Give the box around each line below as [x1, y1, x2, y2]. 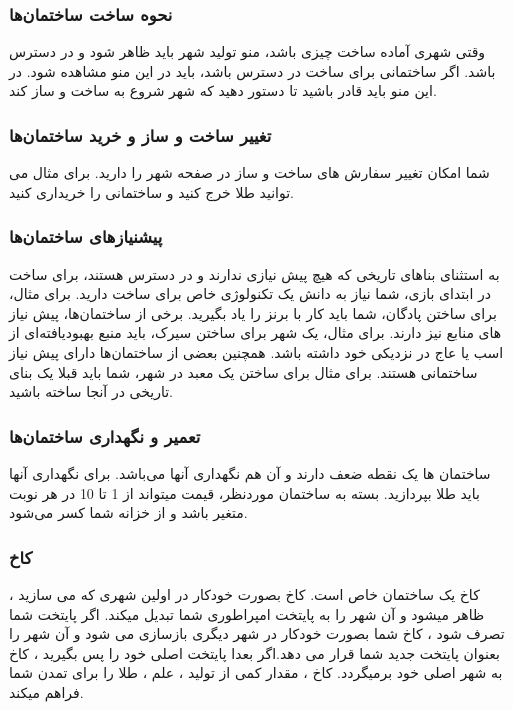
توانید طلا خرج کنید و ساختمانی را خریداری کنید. [9, 181, 294, 202]
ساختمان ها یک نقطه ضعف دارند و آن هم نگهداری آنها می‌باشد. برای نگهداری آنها [9, 463, 491, 483]
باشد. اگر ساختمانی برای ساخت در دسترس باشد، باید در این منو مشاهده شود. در [9, 60, 496, 81]
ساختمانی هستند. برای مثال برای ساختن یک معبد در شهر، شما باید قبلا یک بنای [9, 361, 478, 382]
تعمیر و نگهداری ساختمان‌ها [9, 423, 201, 448]
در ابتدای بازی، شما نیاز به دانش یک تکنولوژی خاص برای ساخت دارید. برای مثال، [9, 283, 491, 304]
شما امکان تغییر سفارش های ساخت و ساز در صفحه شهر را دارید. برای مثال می [9, 162, 490, 183]
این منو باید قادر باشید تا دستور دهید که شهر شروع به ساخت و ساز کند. [9, 80, 437, 101]
